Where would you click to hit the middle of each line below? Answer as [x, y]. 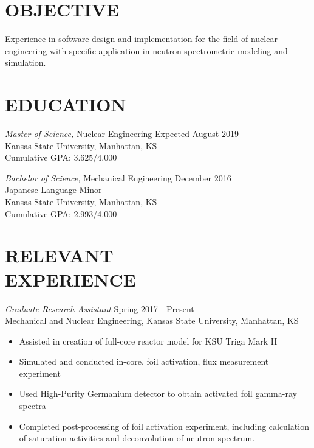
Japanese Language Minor [53, 190]
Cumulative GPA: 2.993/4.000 [61, 213]
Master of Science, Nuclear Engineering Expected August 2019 [122, 134]
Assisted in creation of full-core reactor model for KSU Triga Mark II [148, 341]
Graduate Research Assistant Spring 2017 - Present [100, 308]
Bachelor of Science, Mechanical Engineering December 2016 [118, 177]
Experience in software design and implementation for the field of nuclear [141, 39]
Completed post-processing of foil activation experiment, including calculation [164, 426]
